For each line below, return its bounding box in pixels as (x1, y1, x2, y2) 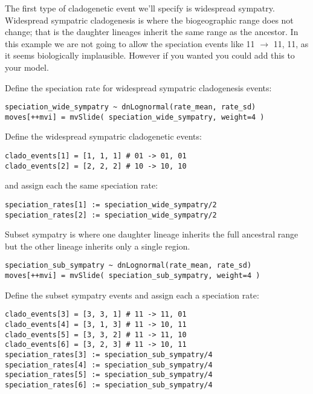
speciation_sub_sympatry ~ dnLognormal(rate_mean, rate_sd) (5, 261, 252, 270)
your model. (5, 60, 49, 73)
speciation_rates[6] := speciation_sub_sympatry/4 (5, 380, 213, 389)
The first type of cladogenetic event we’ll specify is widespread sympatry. (5, 2, 275, 14)
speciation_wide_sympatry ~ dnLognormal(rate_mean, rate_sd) (5, 103, 256, 112)
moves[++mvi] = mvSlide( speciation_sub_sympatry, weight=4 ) (5, 271, 260, 280)
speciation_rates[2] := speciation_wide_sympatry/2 (5, 210, 217, 219)
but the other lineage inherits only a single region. (5, 239, 190, 252)
